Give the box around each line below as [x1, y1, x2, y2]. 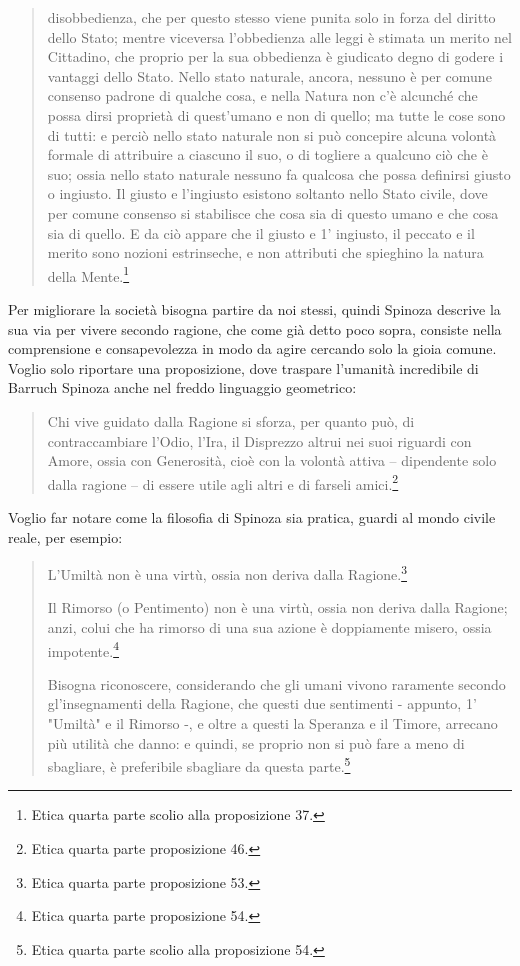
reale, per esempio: [8, 526, 123, 547]
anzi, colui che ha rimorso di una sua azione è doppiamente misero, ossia [47, 617, 492, 637]
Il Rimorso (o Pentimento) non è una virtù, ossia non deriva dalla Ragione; [47, 597, 508, 618]
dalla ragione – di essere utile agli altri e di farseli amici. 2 [47, 470, 399, 494]
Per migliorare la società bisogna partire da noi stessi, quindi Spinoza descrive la [8, 298, 501, 319]
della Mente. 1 [47, 262, 130, 286]
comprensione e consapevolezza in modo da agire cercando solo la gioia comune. [8, 338, 497, 359]
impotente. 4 [47, 637, 119, 661]
